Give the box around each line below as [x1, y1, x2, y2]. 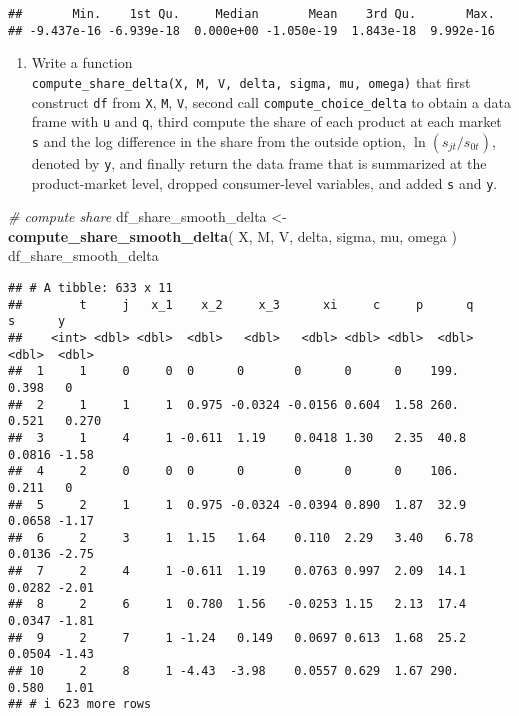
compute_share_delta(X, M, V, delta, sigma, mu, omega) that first [31, 71, 471, 92]
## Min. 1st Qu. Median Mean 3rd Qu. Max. [8, 7, 495, 21]
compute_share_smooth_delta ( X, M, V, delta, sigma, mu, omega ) [8, 225, 457, 246]
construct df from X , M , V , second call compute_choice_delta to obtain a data [31, 91, 511, 112]
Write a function [31, 52, 133, 73]
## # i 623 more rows [8, 697, 152, 712]
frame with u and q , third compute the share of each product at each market [31, 111, 502, 132]
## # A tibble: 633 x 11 [8, 280, 173, 295]
